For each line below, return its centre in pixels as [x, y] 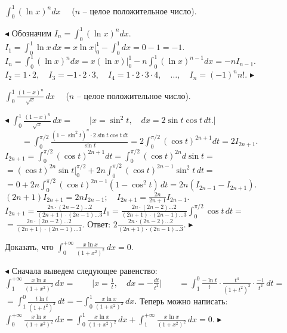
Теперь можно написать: [183, 300]
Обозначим [31, 33]
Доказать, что [29, 246]
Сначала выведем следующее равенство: [84, 270]
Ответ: [99, 224]
